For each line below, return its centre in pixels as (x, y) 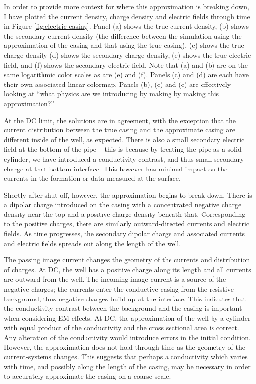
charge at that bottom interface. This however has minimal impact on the (116, 168)
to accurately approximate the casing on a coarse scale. (87, 376)
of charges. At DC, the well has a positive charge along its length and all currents (128, 269)
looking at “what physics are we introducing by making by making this (112, 94)
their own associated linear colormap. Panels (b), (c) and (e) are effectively (118, 84)
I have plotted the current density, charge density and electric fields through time (127, 16)
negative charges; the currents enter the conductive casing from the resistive (119, 289)
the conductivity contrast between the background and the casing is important (123, 308)
